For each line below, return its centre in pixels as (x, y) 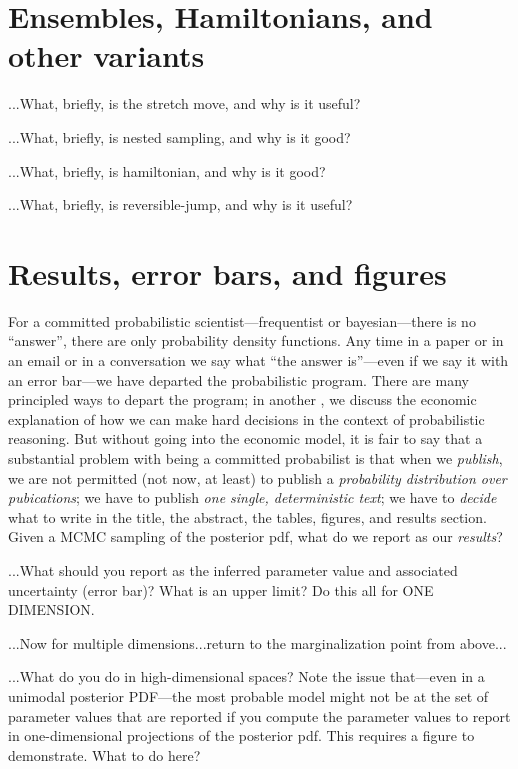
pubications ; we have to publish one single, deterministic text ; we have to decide (252, 497)
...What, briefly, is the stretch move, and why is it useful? (184, 103)
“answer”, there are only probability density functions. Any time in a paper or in (256, 340)
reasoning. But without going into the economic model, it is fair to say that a (245, 438)
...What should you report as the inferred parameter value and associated (233, 569)
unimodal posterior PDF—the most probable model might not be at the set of (248, 695)
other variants (106, 55)
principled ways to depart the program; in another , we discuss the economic (242, 399)
